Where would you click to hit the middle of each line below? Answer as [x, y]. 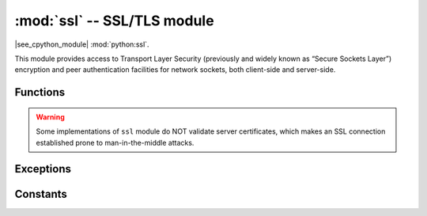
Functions [40, 92]
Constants [41, 194]
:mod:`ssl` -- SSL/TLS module [114, 21]
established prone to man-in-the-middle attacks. [115, 142]
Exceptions [43, 169]
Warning [50, 117]
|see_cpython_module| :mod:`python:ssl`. [82, 44]
